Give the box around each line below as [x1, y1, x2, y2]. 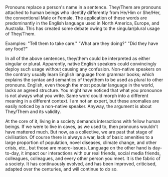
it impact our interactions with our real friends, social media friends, [21, 150, 161, 156]
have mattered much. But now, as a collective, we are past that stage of [5, 129, 153, 134]
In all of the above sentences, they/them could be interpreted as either [5, 55, 150, 61]
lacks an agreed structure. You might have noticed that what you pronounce [5, 87, 162, 93]
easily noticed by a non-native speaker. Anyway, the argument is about [5, 103, 152, 109]
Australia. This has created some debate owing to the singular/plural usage [5, 25, 160, 31]
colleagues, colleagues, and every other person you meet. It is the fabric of [5, 155, 160, 161]
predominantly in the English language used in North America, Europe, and [5, 20, 159, 26]
